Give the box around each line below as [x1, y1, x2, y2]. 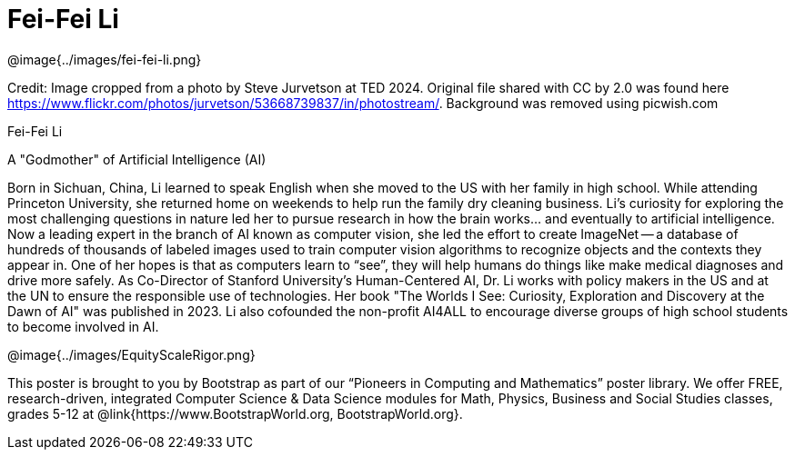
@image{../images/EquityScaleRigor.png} [7, 346, 256, 363]
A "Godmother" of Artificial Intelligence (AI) [7, 151, 267, 167]
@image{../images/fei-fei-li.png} [7, 51, 202, 67]
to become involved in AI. [7, 318, 159, 334]
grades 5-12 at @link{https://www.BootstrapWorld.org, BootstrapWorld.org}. [7, 405, 463, 422]
